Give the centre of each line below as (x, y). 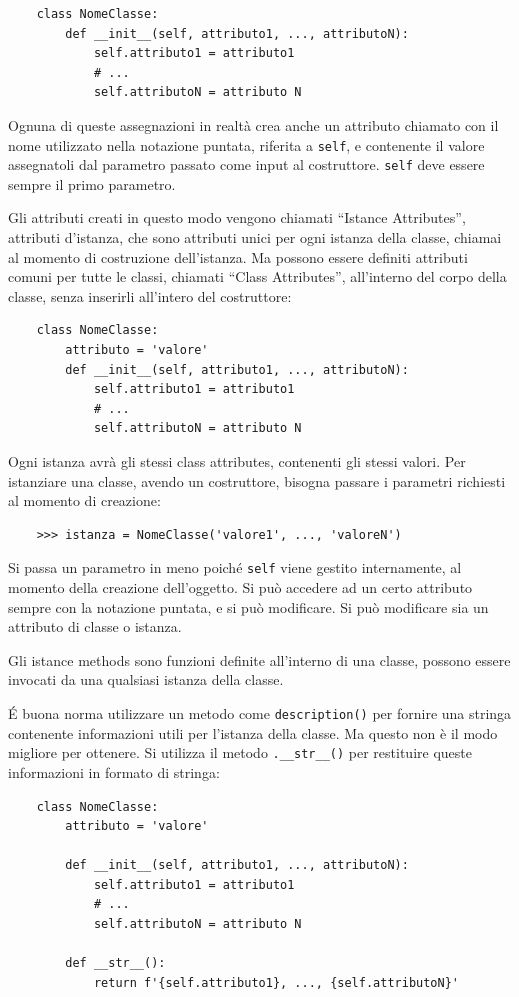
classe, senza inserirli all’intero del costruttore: (150, 295)
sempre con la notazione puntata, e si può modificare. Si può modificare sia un (248, 606)
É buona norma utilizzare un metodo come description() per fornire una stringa (260, 713)
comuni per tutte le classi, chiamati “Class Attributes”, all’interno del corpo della (257, 276)
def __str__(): (115, 963)
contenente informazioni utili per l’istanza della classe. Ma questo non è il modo (253, 732)
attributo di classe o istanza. (95, 626)
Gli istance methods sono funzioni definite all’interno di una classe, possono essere (259, 659)
